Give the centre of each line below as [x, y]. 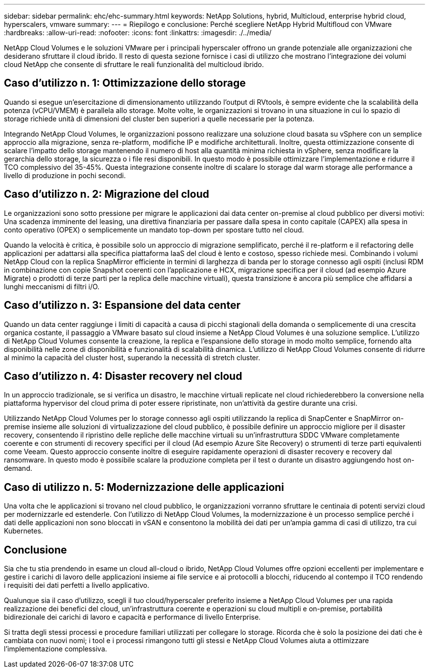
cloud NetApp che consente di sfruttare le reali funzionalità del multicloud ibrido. [134, 64]
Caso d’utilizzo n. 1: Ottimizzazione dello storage [125, 83]
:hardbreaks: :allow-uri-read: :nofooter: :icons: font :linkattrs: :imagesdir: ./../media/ [138, 33]
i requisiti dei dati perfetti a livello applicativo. [77, 585]
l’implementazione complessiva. [56, 649]
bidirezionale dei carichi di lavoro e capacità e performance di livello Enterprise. [132, 617]
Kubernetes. [24, 531]
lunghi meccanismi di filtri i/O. [52, 286]
